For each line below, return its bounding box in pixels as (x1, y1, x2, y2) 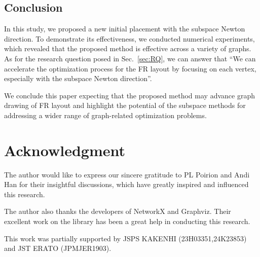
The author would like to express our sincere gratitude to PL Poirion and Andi (4, 169, 250, 179)
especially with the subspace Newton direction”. (4, 73, 152, 84)
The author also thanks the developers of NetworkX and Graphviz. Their (4, 206, 231, 216)
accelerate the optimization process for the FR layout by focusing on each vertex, (4, 63, 256, 74)
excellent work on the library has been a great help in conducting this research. (4, 216, 250, 227)
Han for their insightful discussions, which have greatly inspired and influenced (4, 179, 249, 190)
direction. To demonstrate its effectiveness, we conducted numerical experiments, (4, 33, 255, 44)
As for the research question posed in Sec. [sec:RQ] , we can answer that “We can (4, 53, 256, 63)
